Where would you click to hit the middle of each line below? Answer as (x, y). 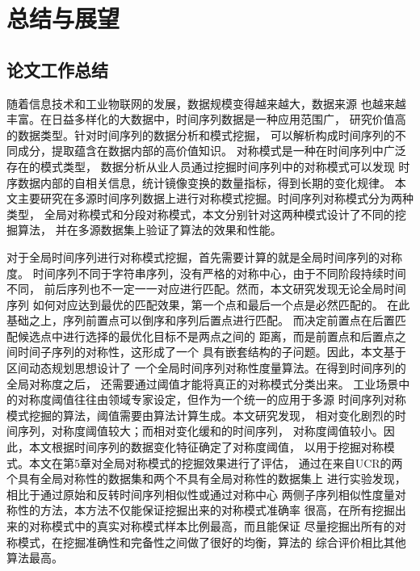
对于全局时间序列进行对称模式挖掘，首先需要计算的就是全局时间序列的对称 (204, 256)
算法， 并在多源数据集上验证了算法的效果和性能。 (149, 230)
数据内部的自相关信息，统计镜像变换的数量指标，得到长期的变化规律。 (204, 182)
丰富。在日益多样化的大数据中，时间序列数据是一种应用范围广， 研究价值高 (206, 119)
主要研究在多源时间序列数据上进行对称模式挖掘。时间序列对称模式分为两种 (215, 198)
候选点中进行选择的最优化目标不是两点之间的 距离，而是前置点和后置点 (206, 336)
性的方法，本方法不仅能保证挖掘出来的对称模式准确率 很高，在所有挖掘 (206, 510)
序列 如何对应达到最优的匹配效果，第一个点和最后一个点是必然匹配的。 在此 (208, 304)
